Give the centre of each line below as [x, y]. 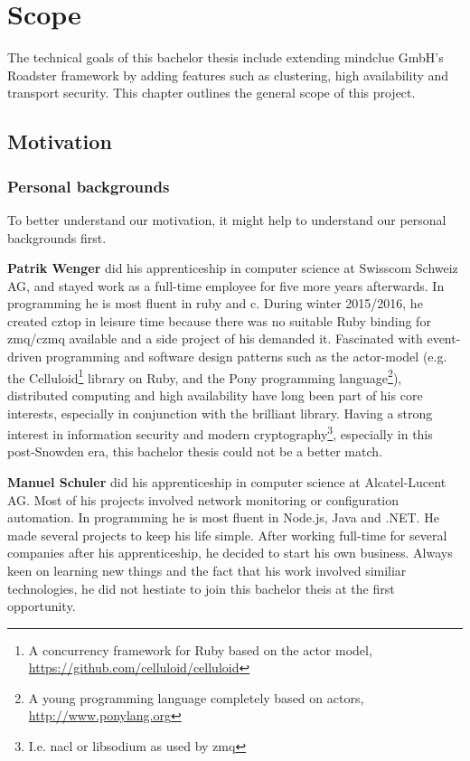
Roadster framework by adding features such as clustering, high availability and [228, 75]
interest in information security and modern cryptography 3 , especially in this [220, 432]
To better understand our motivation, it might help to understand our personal [227, 219]
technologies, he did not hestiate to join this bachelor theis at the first [201, 588]
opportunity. [42, 606]
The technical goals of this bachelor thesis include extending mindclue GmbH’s [226, 57]
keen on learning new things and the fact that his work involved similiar [207, 570]
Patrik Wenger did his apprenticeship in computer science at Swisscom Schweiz [233, 268]
